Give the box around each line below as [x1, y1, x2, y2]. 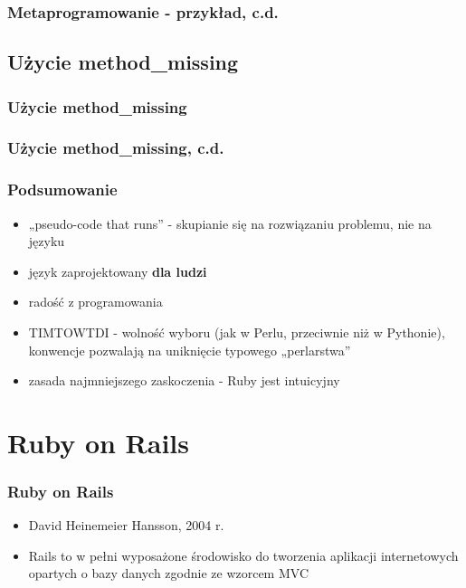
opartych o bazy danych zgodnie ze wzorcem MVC [28, 564, 309, 583]
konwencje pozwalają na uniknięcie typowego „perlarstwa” [28, 340, 351, 359]
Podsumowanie [7, 178, 118, 201]
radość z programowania [28, 292, 163, 311]
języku [28, 232, 65, 251]
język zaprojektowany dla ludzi [28, 261, 207, 280]
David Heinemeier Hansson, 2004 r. [28, 516, 224, 535]
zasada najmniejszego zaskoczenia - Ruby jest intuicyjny [28, 371, 340, 390]
